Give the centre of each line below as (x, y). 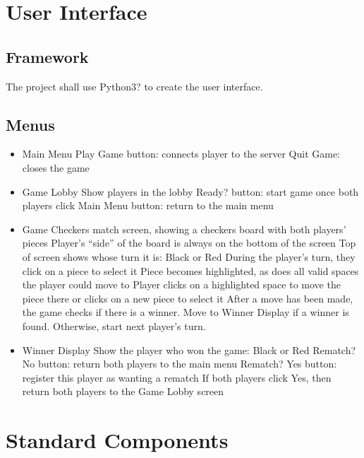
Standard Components (117, 440)
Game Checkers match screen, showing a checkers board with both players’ (184, 229)
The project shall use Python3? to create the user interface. (134, 86)
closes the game (56, 167)
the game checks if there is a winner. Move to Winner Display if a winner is (186, 312)
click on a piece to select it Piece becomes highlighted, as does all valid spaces (190, 270)
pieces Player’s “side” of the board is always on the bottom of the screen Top (189, 243)
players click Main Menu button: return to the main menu (148, 205)
